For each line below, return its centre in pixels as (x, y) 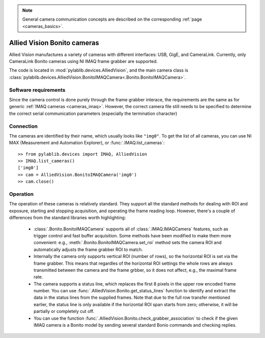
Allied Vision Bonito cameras (54, 42)
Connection (23, 126)
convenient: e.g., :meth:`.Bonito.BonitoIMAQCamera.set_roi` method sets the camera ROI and (128, 243)
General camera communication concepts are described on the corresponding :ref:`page (112, 19)
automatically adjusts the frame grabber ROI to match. (88, 249)
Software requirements (37, 90)
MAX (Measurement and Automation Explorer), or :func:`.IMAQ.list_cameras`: (87, 143)
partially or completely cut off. (64, 311)
